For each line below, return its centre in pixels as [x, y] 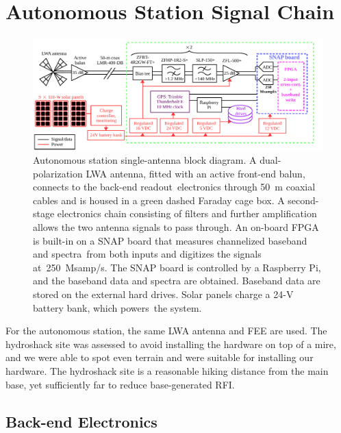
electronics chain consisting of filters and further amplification [187, 213]
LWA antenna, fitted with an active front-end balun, [195, 173]
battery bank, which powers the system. [117, 307]
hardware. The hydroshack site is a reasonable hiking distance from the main [167, 371]
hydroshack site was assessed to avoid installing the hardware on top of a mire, [171, 344]
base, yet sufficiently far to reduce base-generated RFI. [120, 384]
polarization [58, 173]
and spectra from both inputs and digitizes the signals [147, 254]
